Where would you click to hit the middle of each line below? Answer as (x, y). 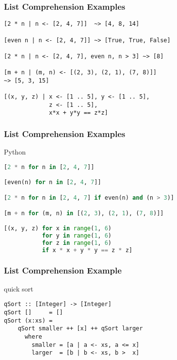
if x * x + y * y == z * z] (87, 250)
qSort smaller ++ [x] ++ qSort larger (80, 329)
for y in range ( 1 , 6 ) (77, 235)
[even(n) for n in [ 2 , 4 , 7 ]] (53, 182)
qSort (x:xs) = (28, 320)
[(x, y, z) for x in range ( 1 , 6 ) (58, 229)
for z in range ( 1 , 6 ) (77, 243)
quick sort (19, 288)
